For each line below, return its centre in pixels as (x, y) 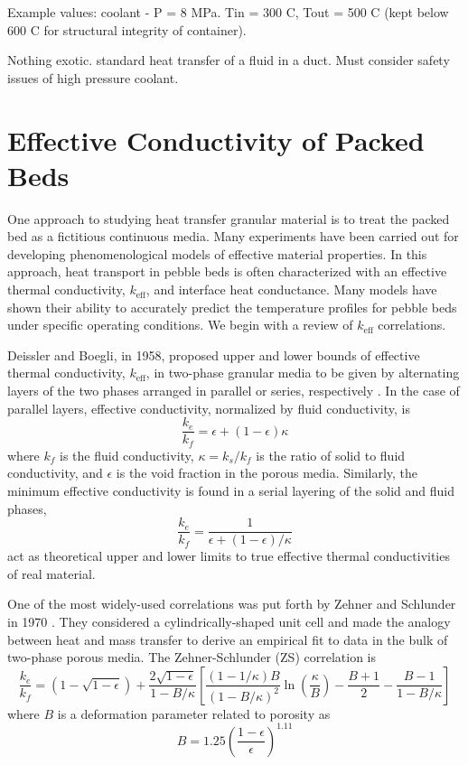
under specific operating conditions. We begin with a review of (180, 325)
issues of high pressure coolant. (93, 77)
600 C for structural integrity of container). (127, 29)
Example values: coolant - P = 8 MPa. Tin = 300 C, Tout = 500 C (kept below (228, 12)
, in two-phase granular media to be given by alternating (303, 373)
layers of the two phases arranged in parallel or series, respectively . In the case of (234, 391)
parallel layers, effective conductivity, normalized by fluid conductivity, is (209, 408)
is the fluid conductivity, (127, 455)
